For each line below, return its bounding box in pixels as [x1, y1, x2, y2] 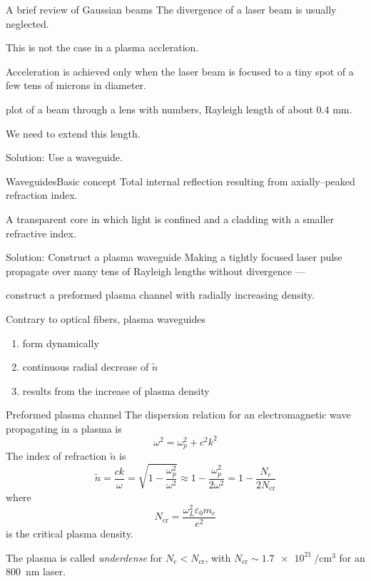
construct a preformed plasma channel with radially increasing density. [6, 287, 315, 302]
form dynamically [22, 335, 99, 350]
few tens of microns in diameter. [6, 78, 146, 93]
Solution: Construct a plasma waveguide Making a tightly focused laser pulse [6, 250, 342, 264]
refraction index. [6, 187, 78, 202]
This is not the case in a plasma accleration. [6, 40, 199, 55]
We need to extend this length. [6, 125, 141, 140]
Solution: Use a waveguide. [6, 150, 123, 165]
